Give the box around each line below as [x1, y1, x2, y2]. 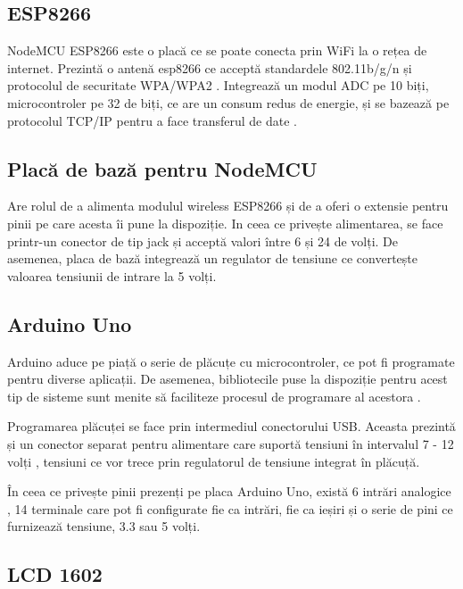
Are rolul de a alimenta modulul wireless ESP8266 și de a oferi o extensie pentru [7, 196, 449, 215]
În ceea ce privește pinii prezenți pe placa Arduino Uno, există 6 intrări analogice [7, 482, 451, 501]
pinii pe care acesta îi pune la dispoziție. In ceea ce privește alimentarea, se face [7, 213, 443, 232]
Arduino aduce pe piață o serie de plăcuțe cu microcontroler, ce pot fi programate [7, 352, 455, 370]
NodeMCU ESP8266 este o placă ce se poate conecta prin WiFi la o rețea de [7, 41, 427, 60]
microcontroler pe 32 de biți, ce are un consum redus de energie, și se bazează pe [7, 93, 450, 112]
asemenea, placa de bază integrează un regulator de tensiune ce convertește [7, 249, 418, 268]
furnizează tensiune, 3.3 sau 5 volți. [7, 517, 201, 535]
